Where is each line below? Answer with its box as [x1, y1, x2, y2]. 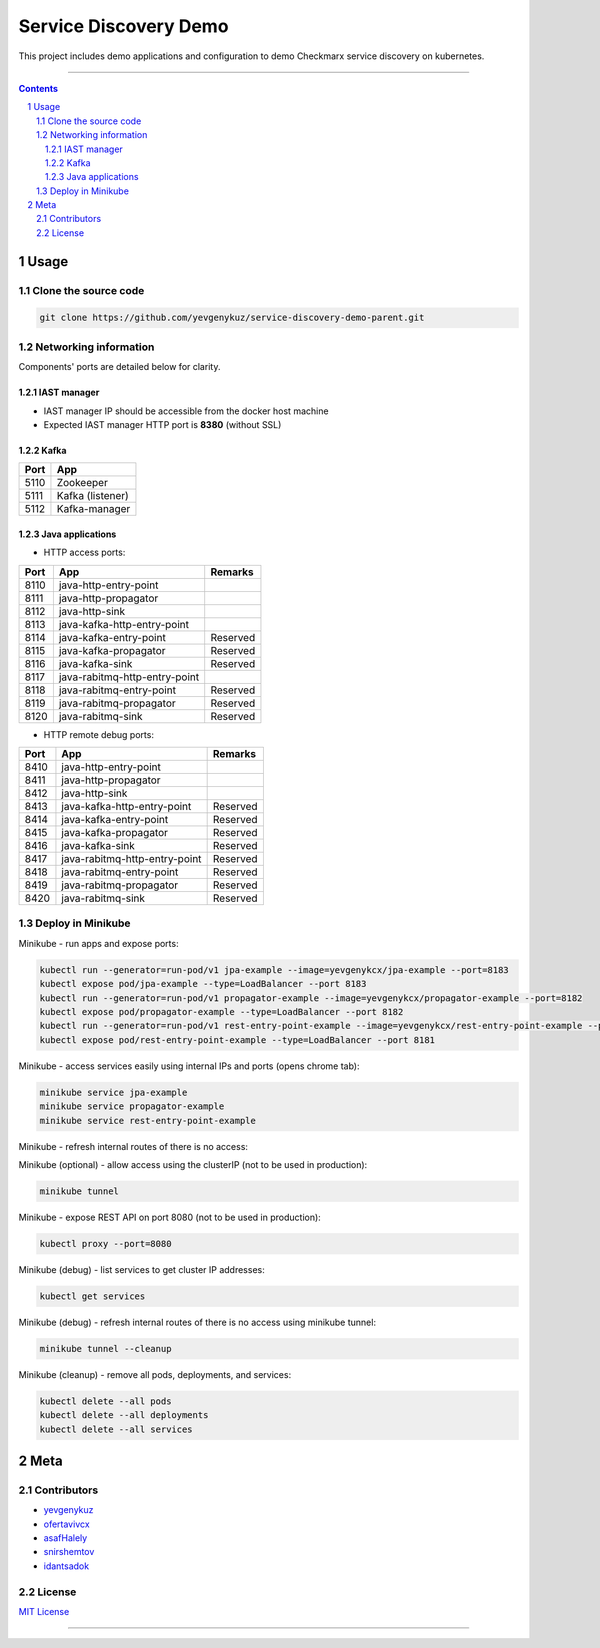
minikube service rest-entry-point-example [39, 1115, 257, 1126]
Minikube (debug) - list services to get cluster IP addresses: [18, 1263, 265, 1275]
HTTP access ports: [43, 546, 126, 559]
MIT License [18, 1606, 70, 1617]
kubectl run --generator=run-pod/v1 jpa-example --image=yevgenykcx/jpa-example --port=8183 [39, 964, 509, 975]
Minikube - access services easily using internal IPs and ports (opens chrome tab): [18, 1060, 360, 1072]
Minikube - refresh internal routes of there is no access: [18, 1140, 249, 1152]
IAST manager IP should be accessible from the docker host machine [43, 405, 329, 417]
